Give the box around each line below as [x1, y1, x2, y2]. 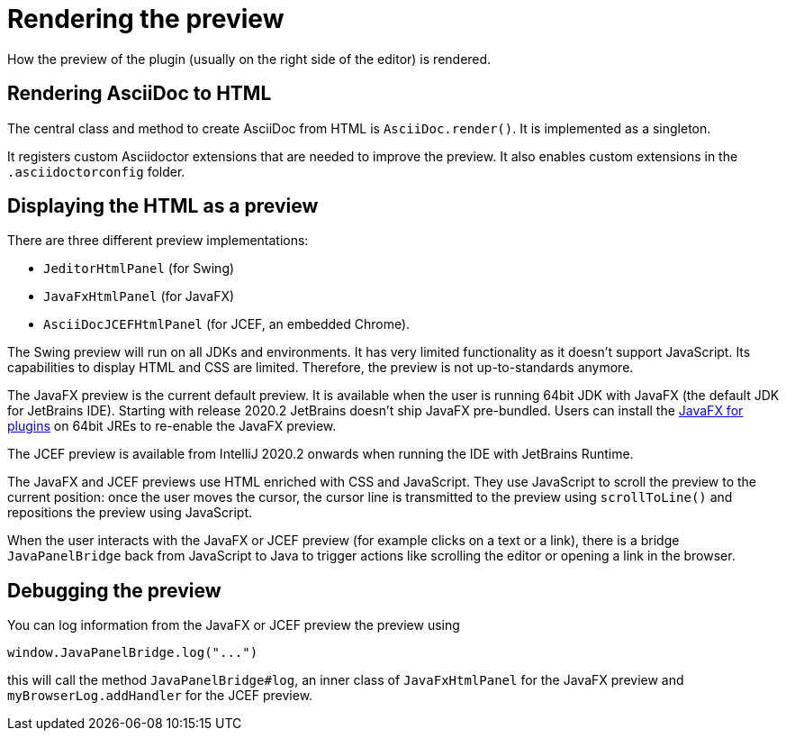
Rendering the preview [7, 4, 285, 34]
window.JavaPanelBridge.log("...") [7, 645, 258, 661]
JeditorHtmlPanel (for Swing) [43, 260, 235, 277]
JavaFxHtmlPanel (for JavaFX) [43, 288, 235, 305]
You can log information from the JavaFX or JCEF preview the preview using [7, 617, 460, 633]
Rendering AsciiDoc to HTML [7, 82, 272, 105]
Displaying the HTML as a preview [7, 195, 319, 218]
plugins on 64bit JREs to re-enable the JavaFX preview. [7, 418, 337, 434]
